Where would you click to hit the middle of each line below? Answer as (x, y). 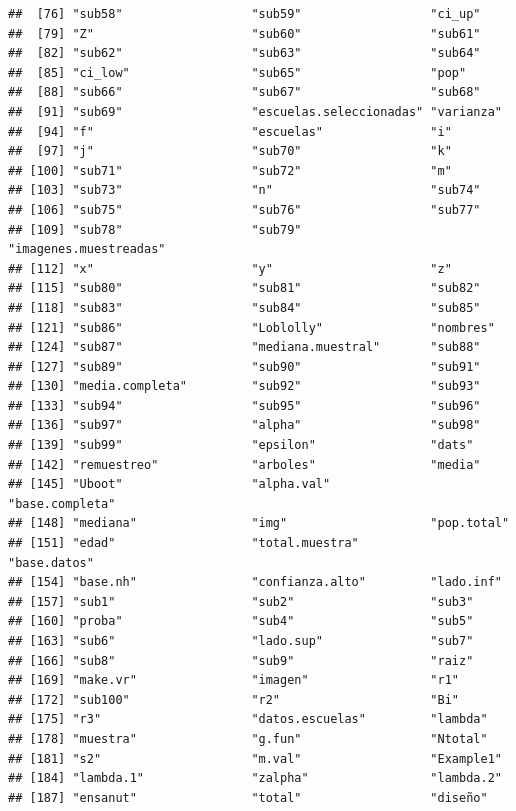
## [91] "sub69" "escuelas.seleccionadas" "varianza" (255, 111)
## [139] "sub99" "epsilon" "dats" (241, 445)
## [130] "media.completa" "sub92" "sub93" (244, 386)
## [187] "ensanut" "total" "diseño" (248, 797)
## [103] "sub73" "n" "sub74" (244, 190)
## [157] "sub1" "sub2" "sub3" (241, 601)
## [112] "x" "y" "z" (230, 268)
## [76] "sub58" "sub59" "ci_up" (244, 14)
